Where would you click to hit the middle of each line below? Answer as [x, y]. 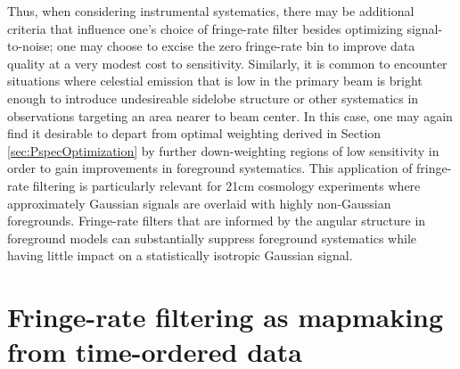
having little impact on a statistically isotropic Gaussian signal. [180, 255]
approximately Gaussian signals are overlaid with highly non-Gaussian [199, 203]
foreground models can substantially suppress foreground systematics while [212, 238]
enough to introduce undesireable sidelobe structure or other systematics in [213, 98]
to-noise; [30, 46]
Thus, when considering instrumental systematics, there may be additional [211, 11]
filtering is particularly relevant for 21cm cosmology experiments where [226, 185]
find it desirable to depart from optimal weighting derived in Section [194, 133]
